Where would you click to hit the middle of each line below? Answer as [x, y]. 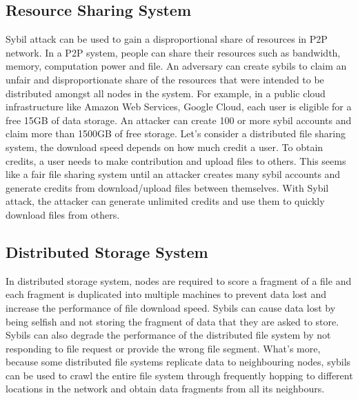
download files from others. [63, 214]
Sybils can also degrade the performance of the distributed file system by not [168, 335]
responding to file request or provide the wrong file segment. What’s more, [163, 348]
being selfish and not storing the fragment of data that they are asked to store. [172, 321]
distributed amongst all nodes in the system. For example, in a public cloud [166, 93]
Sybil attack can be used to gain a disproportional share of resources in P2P [167, 39]
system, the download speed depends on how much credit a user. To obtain [165, 147]
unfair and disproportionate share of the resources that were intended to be [165, 79]
